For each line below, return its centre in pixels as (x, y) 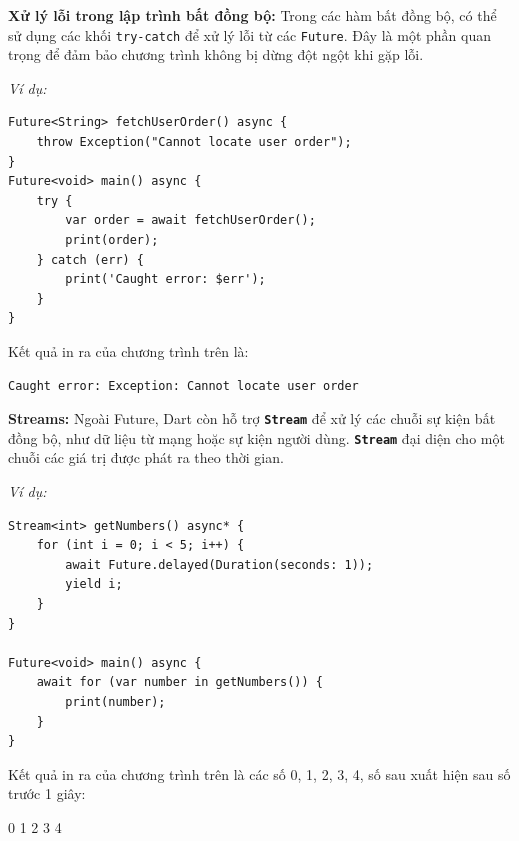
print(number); (115, 702)
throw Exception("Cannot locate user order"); (194, 142)
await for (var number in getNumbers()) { (179, 682)
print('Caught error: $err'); (165, 279)
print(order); (112, 240)
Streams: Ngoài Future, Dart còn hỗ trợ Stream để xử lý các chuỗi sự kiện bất (252, 418)
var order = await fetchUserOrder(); (190, 220)
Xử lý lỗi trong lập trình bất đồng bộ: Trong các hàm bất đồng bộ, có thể (252, 15)
